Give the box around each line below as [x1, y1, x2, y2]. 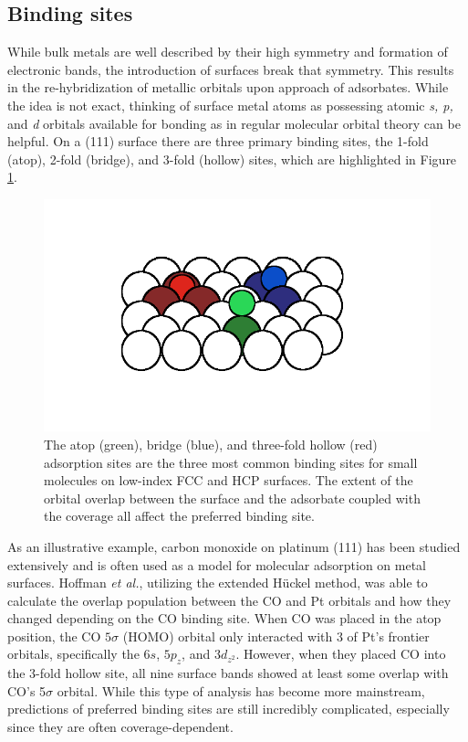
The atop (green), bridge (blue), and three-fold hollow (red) [44, 434, 378, 453]
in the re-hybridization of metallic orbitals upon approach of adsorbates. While [7, 78, 449, 97]
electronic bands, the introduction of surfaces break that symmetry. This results [7, 59, 454, 79]
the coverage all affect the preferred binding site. [44, 506, 315, 525]
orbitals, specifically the [7, 644, 140, 663]
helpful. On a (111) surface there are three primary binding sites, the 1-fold [7, 132, 429, 151]
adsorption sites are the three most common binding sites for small [44, 452, 418, 472]
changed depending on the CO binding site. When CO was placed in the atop [7, 609, 442, 628]
